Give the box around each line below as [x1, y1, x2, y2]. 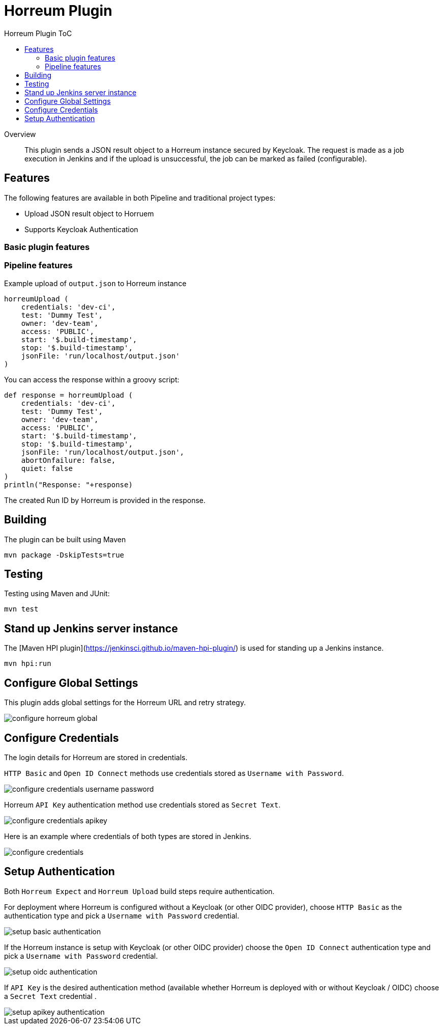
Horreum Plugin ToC [4, 29, 72, 38]
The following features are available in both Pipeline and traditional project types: [4, 193, 276, 202]
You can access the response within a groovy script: [4, 375, 180, 384]
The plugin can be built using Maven [4, 535, 126, 544]
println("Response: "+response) [4, 480, 133, 489]
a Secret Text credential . [4, 991, 97, 1000]
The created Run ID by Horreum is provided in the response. [4, 495, 206, 505]
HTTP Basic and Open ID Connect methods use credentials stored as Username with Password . [4, 768, 344, 777]
